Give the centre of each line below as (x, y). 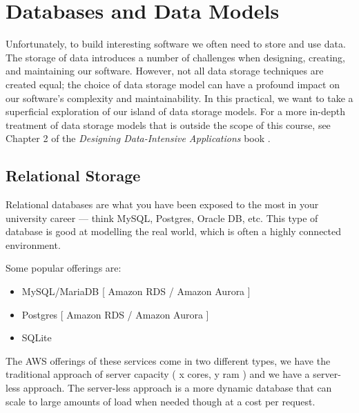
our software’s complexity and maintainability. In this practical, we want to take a (179, 98)
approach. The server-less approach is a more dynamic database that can (177, 388)
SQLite (37, 338)
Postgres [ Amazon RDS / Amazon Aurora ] (115, 314)
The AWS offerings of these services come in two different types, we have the (168, 360)
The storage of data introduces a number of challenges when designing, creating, (176, 57)
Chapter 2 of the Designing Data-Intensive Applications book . (138, 138)
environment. (33, 244)
